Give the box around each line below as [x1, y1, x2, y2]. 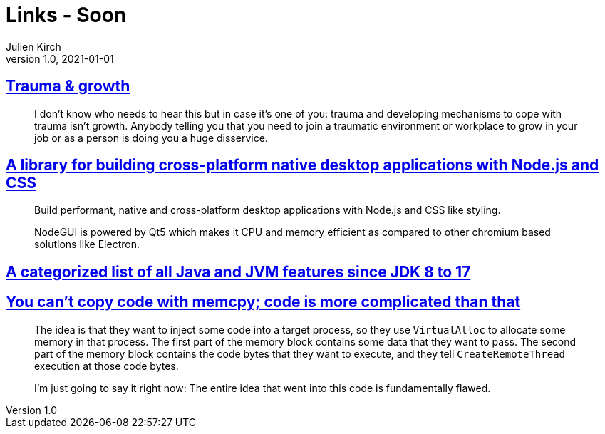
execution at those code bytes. [34, 359, 179, 372]
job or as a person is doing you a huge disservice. [34, 131, 268, 144]
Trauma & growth [6, 77, 130, 95]
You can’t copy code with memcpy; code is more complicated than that [6, 293, 521, 311]
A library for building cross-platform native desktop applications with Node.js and [6, 156, 599, 175]
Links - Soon [6, 3, 127, 27]
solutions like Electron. [34, 238, 140, 251]
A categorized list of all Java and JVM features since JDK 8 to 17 [6, 262, 471, 281]
